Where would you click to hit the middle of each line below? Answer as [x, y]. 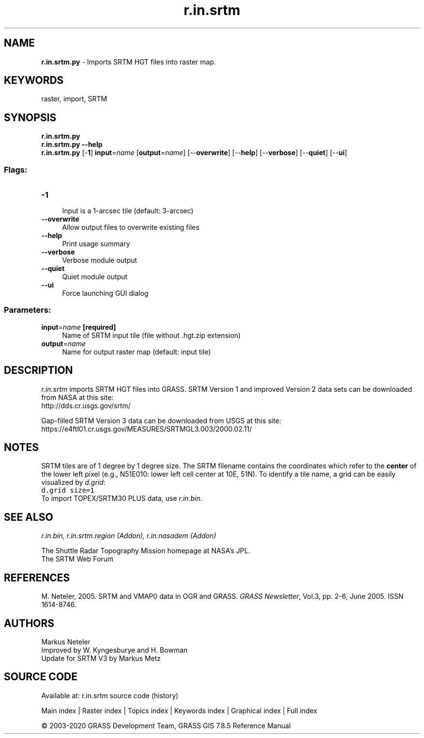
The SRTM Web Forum [77, 559]
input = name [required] [79, 327]
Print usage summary [96, 244]
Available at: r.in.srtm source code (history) [110, 695]
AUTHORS [29, 623]
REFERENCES [37, 578]
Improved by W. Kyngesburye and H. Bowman [114, 650]
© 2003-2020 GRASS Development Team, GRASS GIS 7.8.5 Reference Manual [166, 725]
